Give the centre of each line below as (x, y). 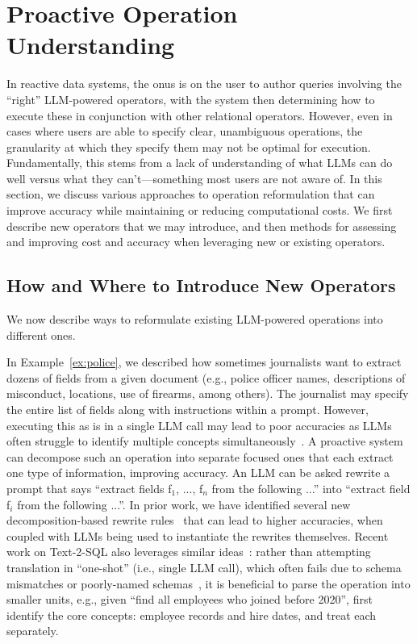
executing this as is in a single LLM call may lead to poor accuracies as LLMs (199, 425)
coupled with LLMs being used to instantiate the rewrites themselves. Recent (198, 535)
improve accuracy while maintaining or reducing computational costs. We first (200, 210)
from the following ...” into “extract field (311, 488)
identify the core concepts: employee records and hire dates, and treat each (192, 615)
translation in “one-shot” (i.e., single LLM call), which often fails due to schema (204, 567)
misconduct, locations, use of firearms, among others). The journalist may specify (208, 393)
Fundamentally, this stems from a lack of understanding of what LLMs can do (200, 163)
